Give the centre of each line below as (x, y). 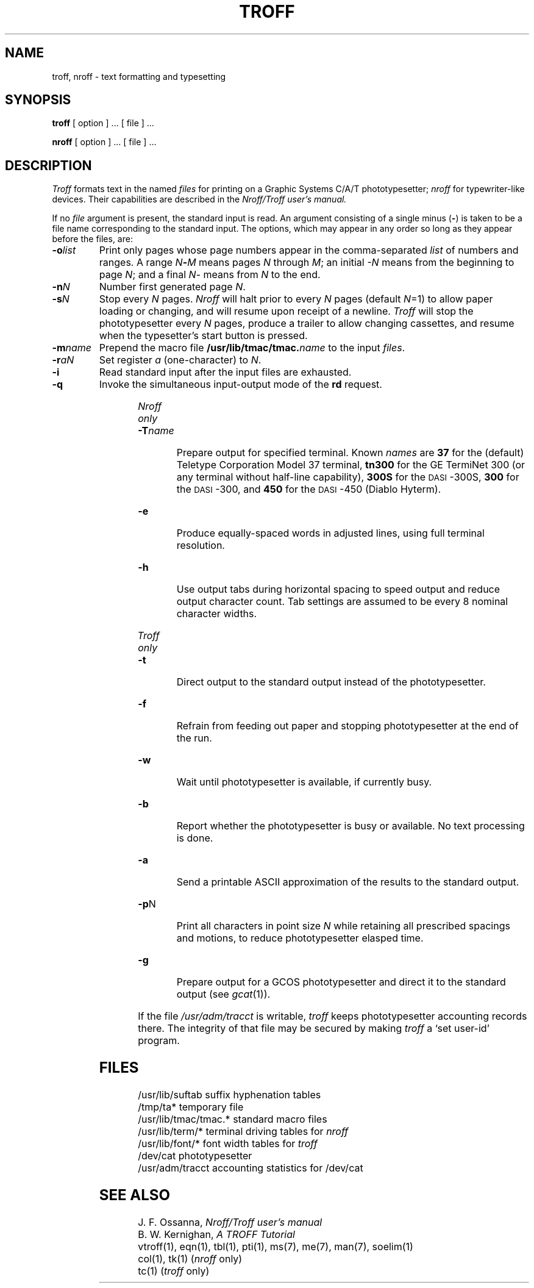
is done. (195, 838)
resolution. (201, 546)
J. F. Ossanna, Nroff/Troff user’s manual (230, 1222)
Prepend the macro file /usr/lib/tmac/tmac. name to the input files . (252, 348)
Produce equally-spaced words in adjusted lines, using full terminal (330, 533)
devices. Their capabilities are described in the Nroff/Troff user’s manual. (199, 199)
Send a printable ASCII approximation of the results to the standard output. (348, 882)
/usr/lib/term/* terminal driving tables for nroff (243, 1132)
